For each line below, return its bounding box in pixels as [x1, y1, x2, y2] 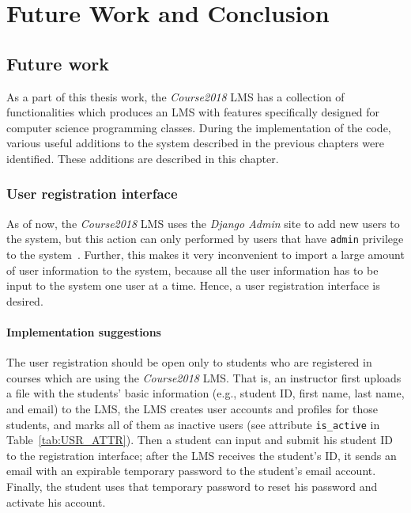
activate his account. [6, 493, 106, 510]
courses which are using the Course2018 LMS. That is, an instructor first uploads [6, 369, 402, 386]
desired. [6, 292, 43, 309]
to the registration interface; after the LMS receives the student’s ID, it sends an [6, 446, 397, 463]
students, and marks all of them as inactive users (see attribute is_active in [6, 416, 380, 432]
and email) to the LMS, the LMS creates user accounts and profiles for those [6, 400, 378, 416]
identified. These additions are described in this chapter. [6, 150, 279, 166]
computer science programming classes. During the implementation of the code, [6, 119, 391, 135]
